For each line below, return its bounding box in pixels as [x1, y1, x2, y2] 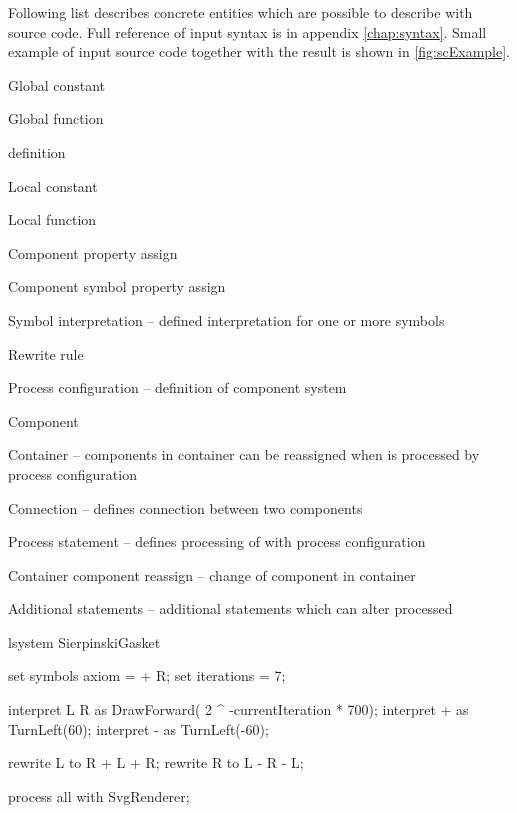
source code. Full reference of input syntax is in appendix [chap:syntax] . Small [8, 21, 487, 42]
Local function [8, 209, 97, 230]
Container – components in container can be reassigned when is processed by [8, 444, 480, 465]
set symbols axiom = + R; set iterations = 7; [8, 665, 286, 686]
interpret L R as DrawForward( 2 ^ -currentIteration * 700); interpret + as [8, 699, 469, 720]
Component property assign [8, 242, 178, 263]
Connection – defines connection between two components [8, 497, 363, 518]
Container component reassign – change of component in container [8, 564, 416, 585]
